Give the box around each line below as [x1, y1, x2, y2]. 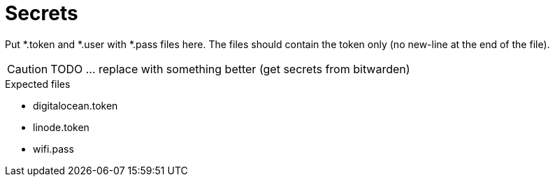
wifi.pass [33, 142, 74, 155]
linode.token [33, 121, 89, 133]
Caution [7, 61, 48, 76]
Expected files [5, 77, 71, 90]
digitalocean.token [33, 99, 118, 112]
